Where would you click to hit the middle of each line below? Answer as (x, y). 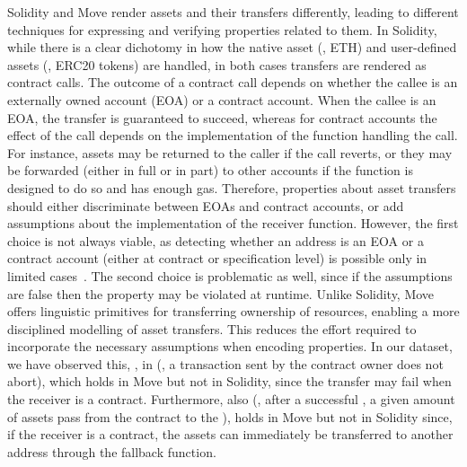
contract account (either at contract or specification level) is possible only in (217, 258)
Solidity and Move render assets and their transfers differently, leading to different (233, 12)
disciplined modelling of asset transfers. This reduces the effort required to (212, 328)
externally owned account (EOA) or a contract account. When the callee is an (222, 99)
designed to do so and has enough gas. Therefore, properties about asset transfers (232, 187)
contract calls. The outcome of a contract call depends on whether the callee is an (233, 82)
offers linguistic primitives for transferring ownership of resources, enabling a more (233, 311)
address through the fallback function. (112, 451)
